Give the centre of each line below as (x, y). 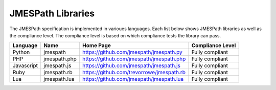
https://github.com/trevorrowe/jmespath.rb (134, 73)
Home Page (97, 46)
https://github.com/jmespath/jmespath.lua (133, 79)
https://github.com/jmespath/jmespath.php (134, 59)
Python (21, 52)
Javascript (25, 65)
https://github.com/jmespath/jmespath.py (132, 52)
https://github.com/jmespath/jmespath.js (132, 65)
